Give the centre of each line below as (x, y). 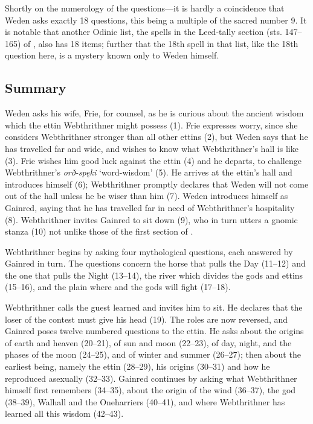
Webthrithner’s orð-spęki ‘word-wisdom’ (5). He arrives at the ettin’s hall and (149, 172)
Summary (36, 88)
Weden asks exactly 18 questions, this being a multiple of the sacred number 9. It (156, 20)
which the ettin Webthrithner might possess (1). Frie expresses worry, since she (151, 125)
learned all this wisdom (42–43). (64, 413)
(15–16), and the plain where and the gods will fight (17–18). (118, 287)
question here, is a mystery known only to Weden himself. (112, 55)
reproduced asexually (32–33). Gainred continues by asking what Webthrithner (151, 378)
